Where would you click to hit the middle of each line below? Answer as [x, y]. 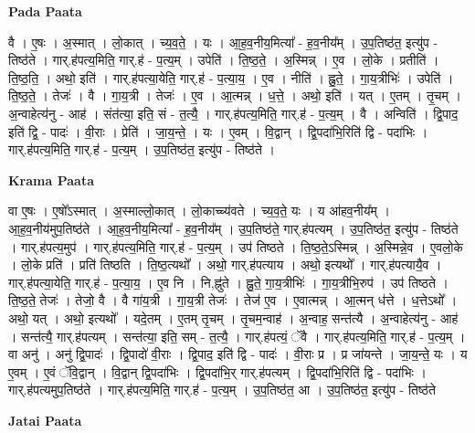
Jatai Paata [45, 420]
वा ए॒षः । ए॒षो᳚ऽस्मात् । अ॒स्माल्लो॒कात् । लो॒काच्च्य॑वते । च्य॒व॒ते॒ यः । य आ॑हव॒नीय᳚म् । [199, 211]
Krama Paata [51, 180]
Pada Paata [45, 11]
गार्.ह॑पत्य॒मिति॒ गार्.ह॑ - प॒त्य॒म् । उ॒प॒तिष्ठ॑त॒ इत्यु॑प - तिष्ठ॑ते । [142, 149]
